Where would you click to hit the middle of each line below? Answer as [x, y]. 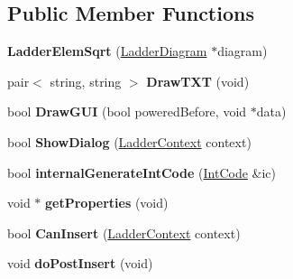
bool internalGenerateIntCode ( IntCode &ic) [142, 172]
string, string [86, 81]
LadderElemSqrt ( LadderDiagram [107, 51]
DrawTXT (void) [198, 81]
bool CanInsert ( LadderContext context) [124, 232]
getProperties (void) [107, 203]
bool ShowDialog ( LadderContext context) [129, 141]
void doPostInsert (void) [80, 263]
